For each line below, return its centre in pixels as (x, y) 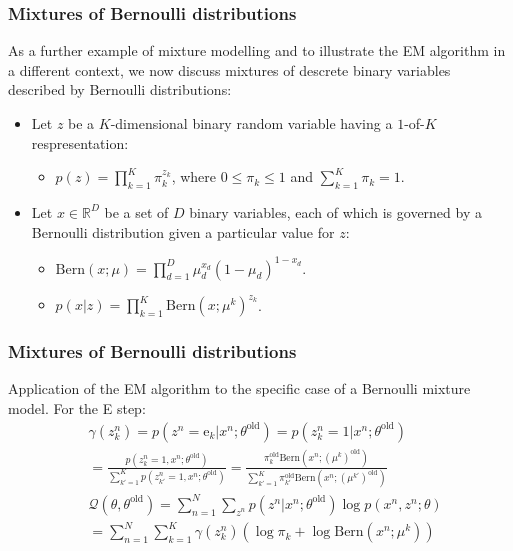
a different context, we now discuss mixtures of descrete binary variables (229, 69)
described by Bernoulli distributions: (120, 89)
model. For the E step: (77, 407)
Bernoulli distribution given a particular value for (183, 231)
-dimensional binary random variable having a (251, 123)
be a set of (136, 211)
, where (194, 176)
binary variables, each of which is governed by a (335, 211)
